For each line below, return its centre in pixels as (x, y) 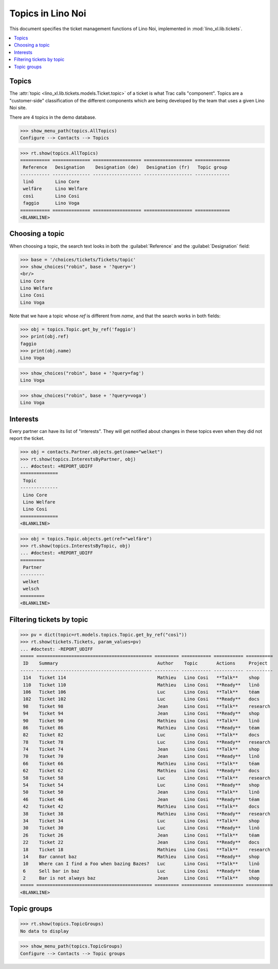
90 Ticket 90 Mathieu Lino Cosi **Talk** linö (141, 721)
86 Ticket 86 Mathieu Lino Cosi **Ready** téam (141, 728)
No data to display (44, 931)
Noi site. (18, 108)
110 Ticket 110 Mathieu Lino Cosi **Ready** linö (141, 685)
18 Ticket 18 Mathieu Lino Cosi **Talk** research (147, 850)
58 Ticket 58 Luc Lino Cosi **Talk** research (147, 778)
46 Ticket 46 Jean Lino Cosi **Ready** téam (141, 799)
